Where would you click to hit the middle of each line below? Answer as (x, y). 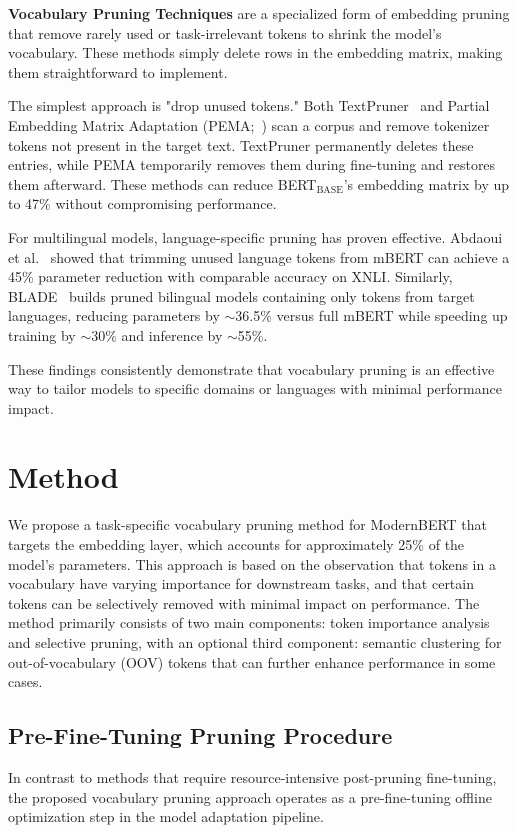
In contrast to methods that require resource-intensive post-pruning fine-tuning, (252, 776)
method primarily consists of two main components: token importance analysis (249, 622)
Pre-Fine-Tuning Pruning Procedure (200, 735)
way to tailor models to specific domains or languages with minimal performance (255, 388)
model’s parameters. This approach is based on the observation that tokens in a (252, 563)
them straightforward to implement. (118, 71)
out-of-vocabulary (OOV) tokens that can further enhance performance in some (252, 661)
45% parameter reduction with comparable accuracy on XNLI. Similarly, (230, 276)
